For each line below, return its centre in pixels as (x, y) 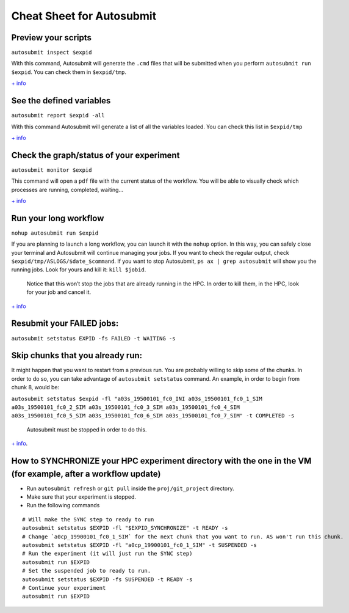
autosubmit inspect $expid (52, 53)
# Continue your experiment (64, 588)
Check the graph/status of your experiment (95, 155)
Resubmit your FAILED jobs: (65, 324)
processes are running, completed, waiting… (67, 189)
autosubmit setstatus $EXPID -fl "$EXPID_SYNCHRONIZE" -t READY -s (125, 528)
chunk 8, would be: (35, 387)
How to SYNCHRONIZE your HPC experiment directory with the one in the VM (161, 461)
